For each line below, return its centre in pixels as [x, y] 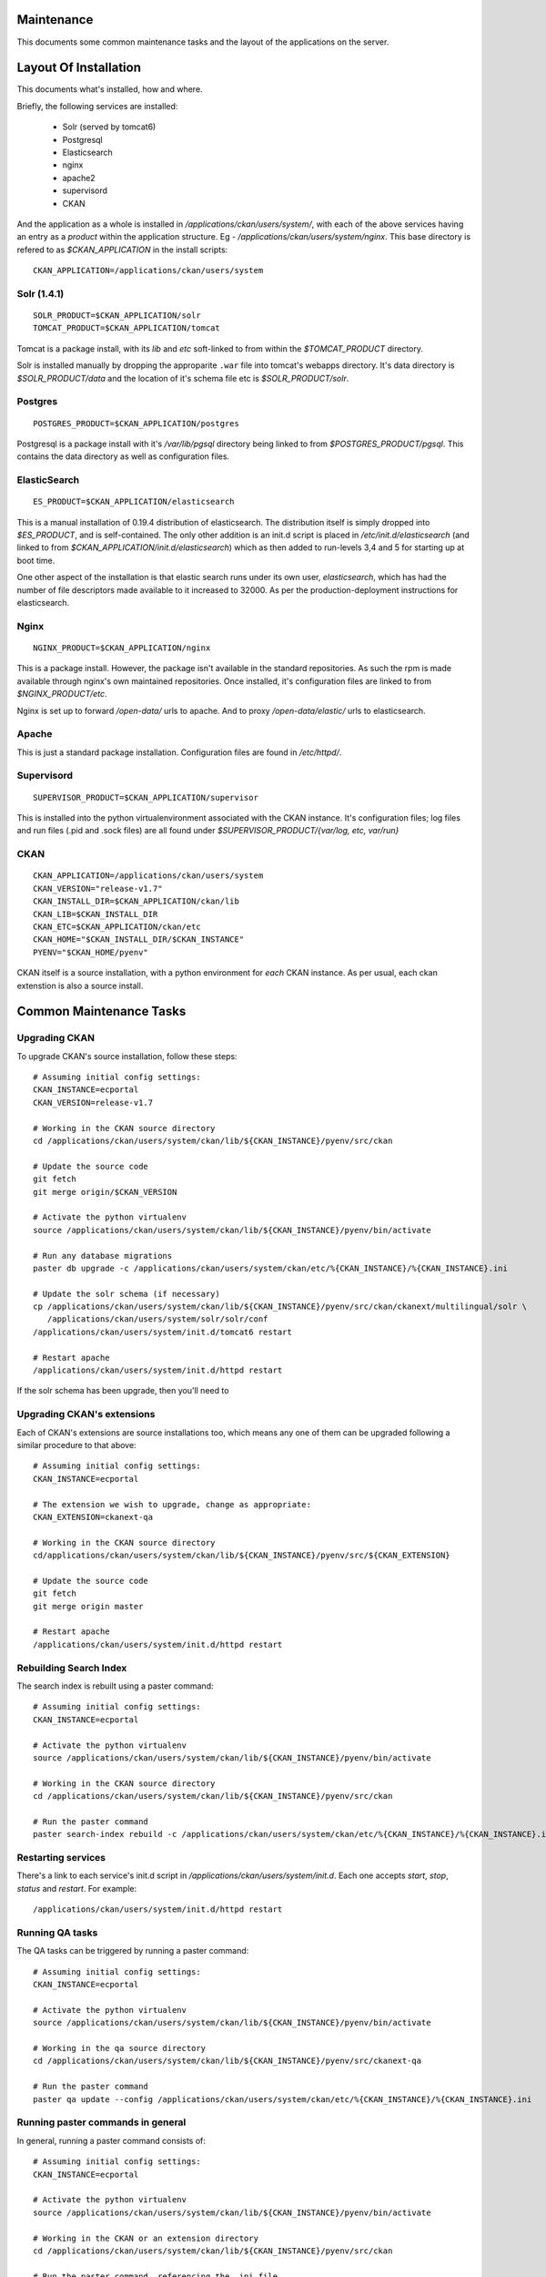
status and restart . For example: [76, 1888]
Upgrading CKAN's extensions [86, 1414]
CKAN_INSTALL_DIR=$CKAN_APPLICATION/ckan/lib [136, 901]
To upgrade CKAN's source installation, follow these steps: [127, 1056]
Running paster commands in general [101, 2122]
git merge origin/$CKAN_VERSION [105, 1192]
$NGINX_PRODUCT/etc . [62, 694]
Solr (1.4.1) [40, 293]
